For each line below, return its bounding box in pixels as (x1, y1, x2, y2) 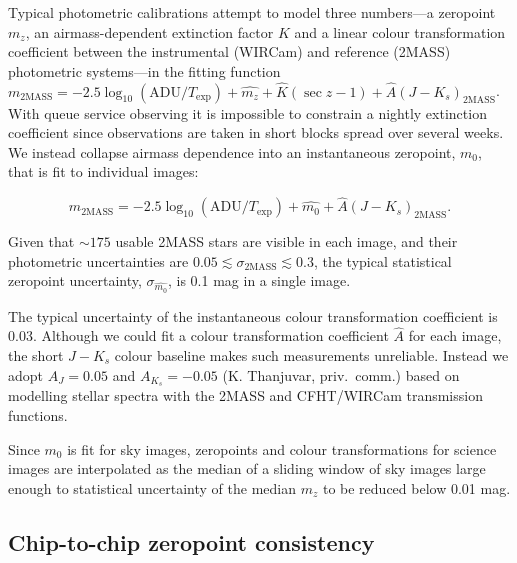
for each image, (408, 325, 502, 346)
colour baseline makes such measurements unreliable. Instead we (114, 344, 509, 365)
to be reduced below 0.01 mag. (322, 477, 511, 498)
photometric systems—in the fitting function (8, 60, 281, 81)
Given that (8, 231, 75, 252)
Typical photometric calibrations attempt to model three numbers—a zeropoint (8, 2, 496, 22)
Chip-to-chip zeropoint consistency (8, 526, 375, 557)
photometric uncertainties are (8, 250, 189, 271)
